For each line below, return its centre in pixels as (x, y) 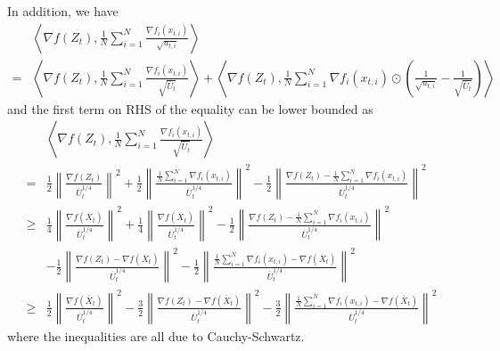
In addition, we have (63, 11)
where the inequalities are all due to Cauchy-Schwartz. (156, 336)
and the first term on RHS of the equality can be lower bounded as (190, 108)
